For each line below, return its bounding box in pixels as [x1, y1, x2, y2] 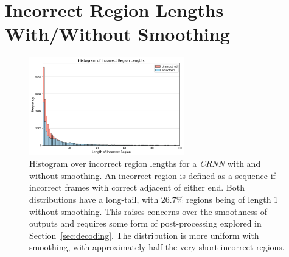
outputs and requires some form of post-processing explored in [29, 217, 262, 230]
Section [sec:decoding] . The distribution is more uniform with [29, 228, 259, 241]
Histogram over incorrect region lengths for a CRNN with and [29, 157, 261, 170]
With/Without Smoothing [5, 21, 230, 46]
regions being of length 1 [186, 192, 279, 205]
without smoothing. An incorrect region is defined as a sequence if [29, 169, 276, 181]
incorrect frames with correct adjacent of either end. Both [29, 181, 245, 194]
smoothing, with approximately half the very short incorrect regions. [29, 241, 285, 253]
